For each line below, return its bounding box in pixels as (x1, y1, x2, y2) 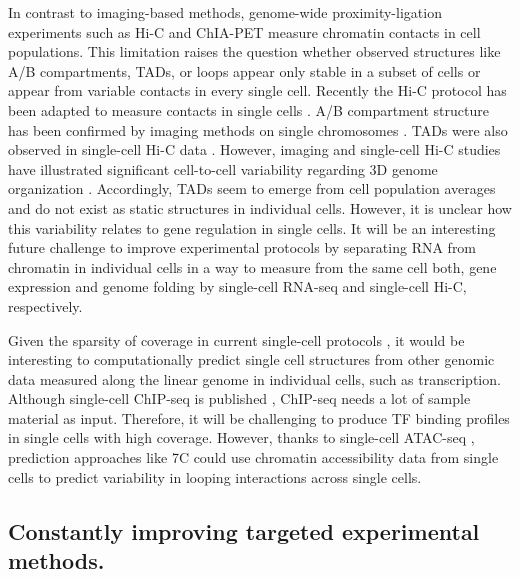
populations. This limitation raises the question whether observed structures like (8, 41, 501, 62)
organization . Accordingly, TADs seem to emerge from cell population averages (8, 178, 496, 199)
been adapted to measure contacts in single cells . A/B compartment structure (8, 99, 489, 120)
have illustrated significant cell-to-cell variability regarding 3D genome (8, 158, 438, 179)
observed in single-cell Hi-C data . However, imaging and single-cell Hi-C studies (8, 139, 501, 160)
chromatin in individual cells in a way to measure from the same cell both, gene (8, 256, 497, 277)
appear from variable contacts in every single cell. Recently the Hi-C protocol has (8, 80, 507, 101)
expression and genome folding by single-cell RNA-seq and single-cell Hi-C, (8, 276, 467, 297)
